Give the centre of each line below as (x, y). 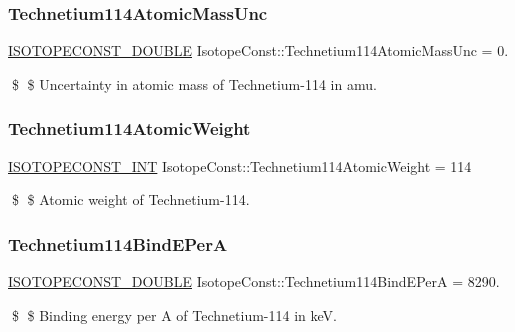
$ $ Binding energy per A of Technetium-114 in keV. (174, 314)
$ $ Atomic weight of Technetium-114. (130, 199)
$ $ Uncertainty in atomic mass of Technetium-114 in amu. (194, 83)
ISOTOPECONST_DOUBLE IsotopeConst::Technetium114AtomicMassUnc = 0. (258, 50)
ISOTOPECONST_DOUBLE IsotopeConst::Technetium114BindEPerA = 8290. (254, 281)
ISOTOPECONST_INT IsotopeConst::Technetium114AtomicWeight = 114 (240, 165)
